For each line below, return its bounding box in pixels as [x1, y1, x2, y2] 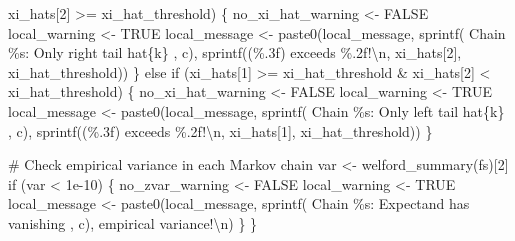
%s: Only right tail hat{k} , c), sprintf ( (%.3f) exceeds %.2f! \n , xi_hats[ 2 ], [8, 42, 462, 63]
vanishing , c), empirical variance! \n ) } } [8, 212, 258, 233]
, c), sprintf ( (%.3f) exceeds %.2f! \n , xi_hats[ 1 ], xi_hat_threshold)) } [8, 120, 433, 141]
